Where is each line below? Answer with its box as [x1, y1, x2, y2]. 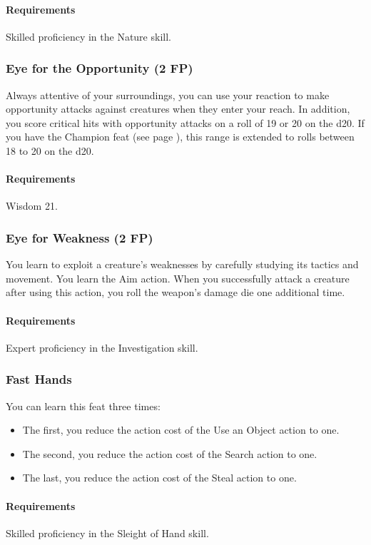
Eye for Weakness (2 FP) [6, 228, 153, 246]
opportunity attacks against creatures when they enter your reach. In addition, [6, 101, 350, 116]
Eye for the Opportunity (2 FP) [6, 59, 193, 77]
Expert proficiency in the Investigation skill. [6, 340, 198, 355]
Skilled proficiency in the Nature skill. [6, 29, 171, 44]
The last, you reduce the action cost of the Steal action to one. [22, 470, 297, 485]
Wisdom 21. [6, 198, 58, 213]
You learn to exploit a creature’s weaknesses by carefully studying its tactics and [6, 257, 359, 272]
